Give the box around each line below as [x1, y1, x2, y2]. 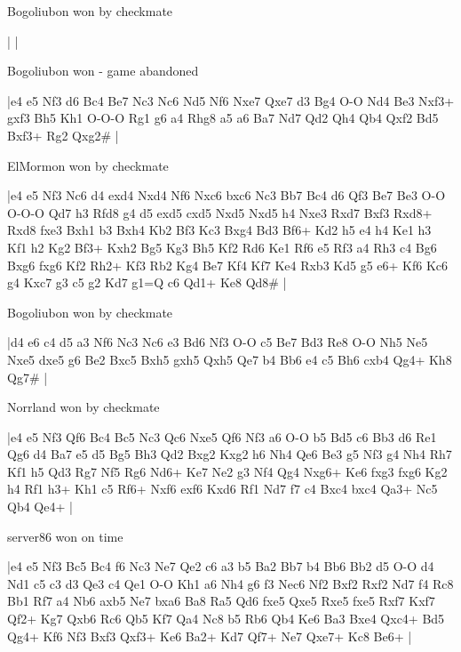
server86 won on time [7, 527, 123, 545]
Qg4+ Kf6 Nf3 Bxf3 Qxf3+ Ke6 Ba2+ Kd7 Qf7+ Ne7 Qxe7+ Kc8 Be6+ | [7, 626, 412, 645]
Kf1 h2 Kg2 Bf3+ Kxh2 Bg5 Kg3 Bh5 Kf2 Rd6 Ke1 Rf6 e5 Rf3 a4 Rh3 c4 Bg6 [7, 237, 437, 256]
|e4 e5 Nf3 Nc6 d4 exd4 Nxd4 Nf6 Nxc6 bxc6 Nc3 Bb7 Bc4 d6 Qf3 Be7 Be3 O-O [7, 186, 446, 205]
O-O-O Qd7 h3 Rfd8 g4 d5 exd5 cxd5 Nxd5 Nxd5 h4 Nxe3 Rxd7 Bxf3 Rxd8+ [7, 203, 433, 221]
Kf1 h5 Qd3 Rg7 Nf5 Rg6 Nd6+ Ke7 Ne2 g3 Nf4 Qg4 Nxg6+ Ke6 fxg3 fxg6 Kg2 [7, 462, 448, 480]
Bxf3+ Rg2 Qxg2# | [7, 125, 119, 144]
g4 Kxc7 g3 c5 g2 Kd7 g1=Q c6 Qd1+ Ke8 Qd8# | [7, 273, 287, 292]
